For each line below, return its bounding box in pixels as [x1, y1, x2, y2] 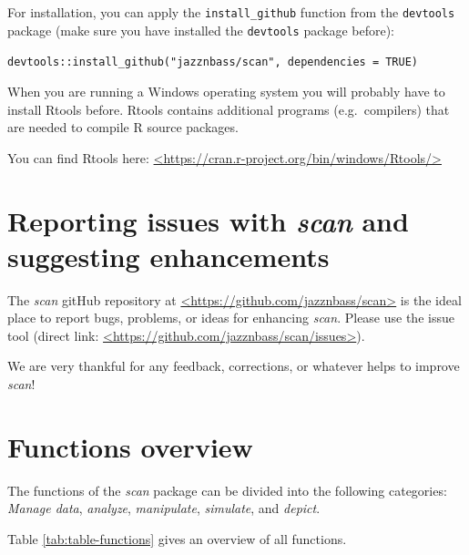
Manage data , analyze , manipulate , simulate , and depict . [7, 498, 321, 518]
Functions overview [7, 427, 253, 465]
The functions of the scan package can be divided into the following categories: [7, 480, 447, 499]
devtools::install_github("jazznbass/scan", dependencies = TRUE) [7, 56, 419, 69]
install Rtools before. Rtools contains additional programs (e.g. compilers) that [7, 99, 450, 118]
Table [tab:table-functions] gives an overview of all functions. [7, 529, 347, 548]
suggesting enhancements [7, 237, 330, 274]
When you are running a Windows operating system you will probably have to [7, 81, 445, 100]
